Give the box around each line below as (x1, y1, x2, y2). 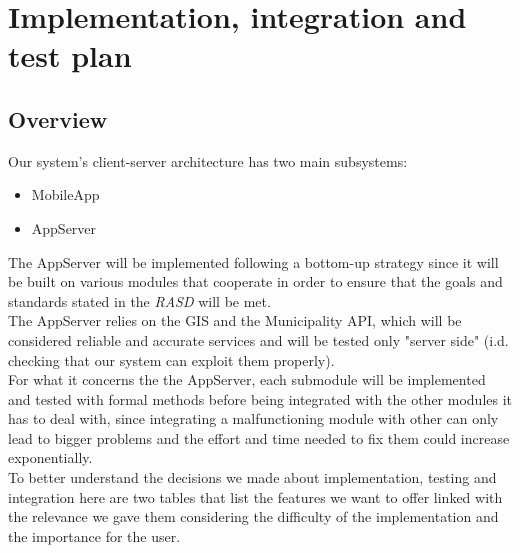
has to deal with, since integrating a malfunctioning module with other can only (8, 408, 499, 429)
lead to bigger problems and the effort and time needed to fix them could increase (8, 427, 510, 448)
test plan (8, 35, 132, 76)
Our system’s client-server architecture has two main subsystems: (8, 150, 408, 171)
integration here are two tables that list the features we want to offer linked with (8, 486, 503, 507)
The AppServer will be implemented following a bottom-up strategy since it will (8, 251, 499, 272)
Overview (8, 103, 108, 134)
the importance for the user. (8, 525, 181, 546)
